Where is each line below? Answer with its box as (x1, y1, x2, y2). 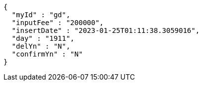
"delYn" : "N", (11, 42, 70, 50)
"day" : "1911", (11, 34, 75, 42)
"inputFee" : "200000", (11, 19, 104, 27)
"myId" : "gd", (11, 11, 70, 19)
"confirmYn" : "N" (11, 50, 83, 58)
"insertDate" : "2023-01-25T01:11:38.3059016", (11, 27, 200, 34)
